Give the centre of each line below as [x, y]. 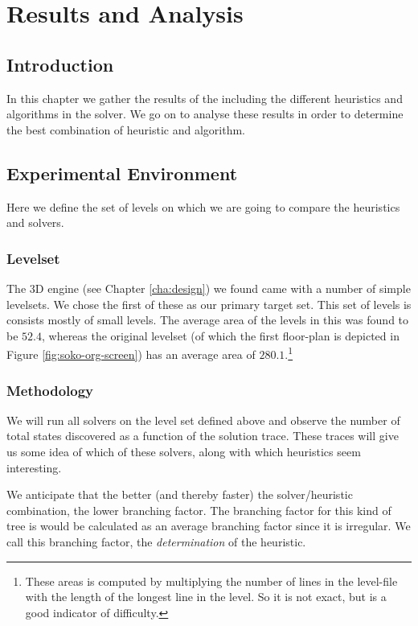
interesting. [34, 467]
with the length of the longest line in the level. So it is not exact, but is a [206, 597]
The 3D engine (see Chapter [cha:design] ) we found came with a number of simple [209, 288]
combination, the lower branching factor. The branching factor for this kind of [199, 510]
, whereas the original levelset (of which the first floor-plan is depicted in [220, 335]
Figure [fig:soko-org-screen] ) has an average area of [131, 354]
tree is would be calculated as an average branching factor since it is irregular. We [209, 526]
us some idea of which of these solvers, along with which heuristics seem [184, 451]
